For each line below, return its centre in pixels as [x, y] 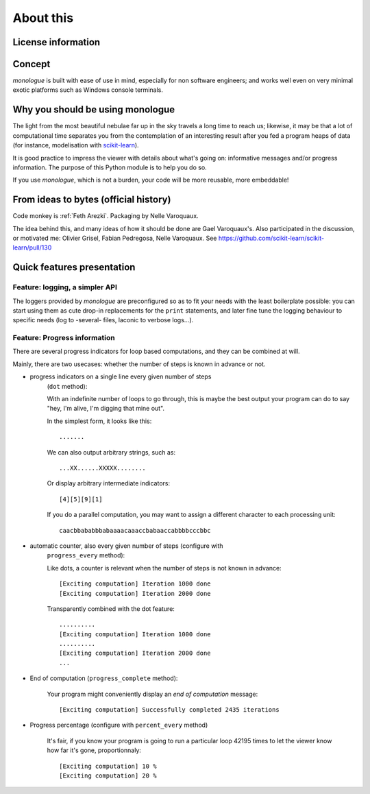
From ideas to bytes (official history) [92, 200]
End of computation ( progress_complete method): [104, 678]
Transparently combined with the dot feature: [111, 609]
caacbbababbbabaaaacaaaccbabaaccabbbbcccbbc [135, 530]
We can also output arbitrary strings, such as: [111, 452]
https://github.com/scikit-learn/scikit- [271, 238]
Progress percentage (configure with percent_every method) [119, 725]
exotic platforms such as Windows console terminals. [88, 90]
